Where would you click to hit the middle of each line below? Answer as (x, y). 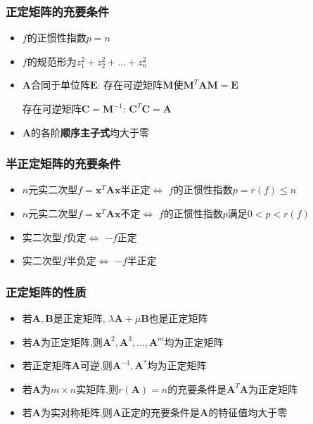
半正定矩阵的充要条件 (63, 163)
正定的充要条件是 (161, 412)
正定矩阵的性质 (46, 291)
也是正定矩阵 (178, 318)
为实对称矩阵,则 (76, 412)
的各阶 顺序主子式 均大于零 (90, 132)
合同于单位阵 (60, 85)
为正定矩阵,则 (71, 341)
